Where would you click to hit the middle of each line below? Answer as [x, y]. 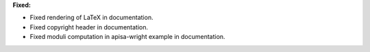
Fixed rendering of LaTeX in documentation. [91, 18]
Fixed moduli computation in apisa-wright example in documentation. [127, 37]
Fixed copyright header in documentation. [89, 27]
